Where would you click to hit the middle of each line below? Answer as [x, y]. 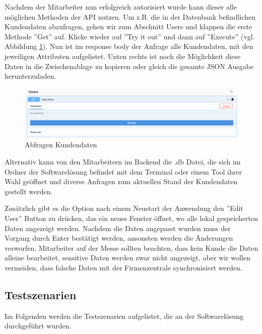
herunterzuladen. [30, 76]
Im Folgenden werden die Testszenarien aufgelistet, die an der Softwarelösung [124, 316]
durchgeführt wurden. [38, 326]
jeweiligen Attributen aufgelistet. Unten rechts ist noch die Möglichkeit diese [123, 56]
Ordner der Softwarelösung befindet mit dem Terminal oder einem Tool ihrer [123, 171]
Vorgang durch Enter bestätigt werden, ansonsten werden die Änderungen [119, 238]
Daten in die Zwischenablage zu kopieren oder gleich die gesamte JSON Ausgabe [129, 66]
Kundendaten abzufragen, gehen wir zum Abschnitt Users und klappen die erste [128, 26]
